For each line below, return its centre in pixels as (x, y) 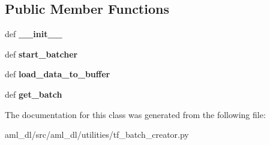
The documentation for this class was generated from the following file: (135, 114)
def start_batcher (41, 54)
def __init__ (34, 34)
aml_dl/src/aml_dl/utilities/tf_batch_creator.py (97, 135)
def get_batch (34, 94)
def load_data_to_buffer (58, 74)
